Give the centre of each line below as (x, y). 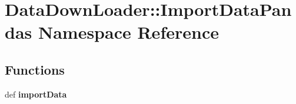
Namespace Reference (128, 32)
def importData (36, 94)
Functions (35, 69)
